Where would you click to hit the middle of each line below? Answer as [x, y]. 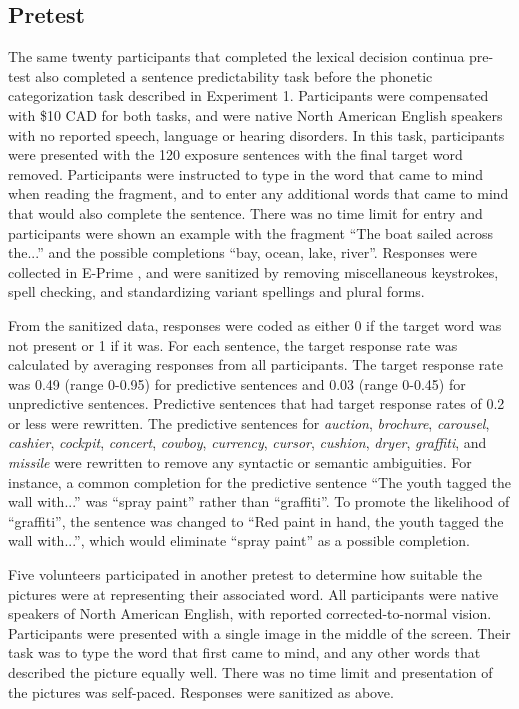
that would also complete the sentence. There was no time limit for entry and [245, 212]
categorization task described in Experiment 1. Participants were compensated [248, 95]
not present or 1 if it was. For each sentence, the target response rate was [233, 344]
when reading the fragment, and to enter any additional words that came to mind [258, 193]
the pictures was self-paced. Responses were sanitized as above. [201, 691]
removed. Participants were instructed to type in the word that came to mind [245, 173]
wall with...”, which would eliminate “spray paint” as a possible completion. [239, 540]
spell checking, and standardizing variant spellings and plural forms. [216, 291]
